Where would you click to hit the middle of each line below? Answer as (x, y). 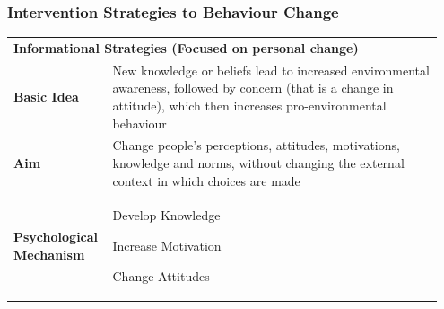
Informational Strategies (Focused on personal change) (186, 47)
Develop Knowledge (166, 215)
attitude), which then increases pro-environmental (249, 105)
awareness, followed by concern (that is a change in (253, 88)
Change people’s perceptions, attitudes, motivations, (256, 145)
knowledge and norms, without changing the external (258, 163)
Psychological (56, 237)
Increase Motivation (167, 246)
